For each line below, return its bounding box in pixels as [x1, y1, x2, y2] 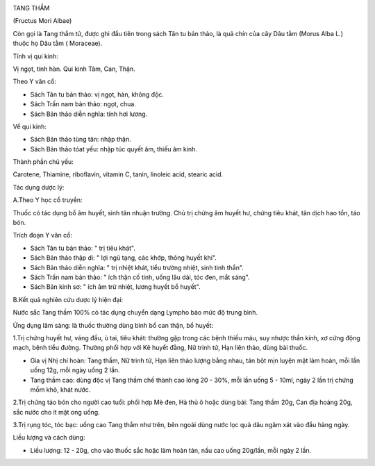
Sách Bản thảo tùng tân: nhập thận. [30, 135, 131, 144]
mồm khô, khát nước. [30, 385, 91, 394]
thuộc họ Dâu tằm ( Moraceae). [12, 39, 103, 48]
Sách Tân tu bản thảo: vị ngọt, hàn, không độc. [30, 90, 165, 99]
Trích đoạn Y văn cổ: [12, 231, 73, 240]
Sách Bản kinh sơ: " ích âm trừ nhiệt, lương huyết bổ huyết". [30, 283, 201, 291]
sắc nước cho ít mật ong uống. [12, 408, 100, 416]
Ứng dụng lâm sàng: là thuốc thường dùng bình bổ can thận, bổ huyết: [12, 321, 214, 329]
